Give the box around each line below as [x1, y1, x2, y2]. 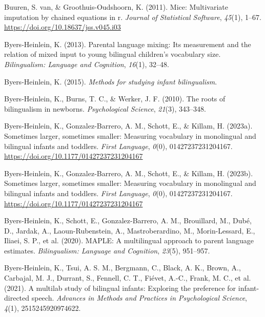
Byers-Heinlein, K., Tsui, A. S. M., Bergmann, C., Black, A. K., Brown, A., [4, 262, 241, 273]
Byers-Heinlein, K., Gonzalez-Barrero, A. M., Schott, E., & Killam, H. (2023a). [4, 120, 253, 131]
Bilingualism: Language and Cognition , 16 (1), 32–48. [4, 58, 169, 69]
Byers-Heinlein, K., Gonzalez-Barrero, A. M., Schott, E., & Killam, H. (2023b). [4, 167, 253, 178]
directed [4, 292, 30, 303]
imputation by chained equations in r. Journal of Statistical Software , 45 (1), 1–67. [4, 11, 261, 22]
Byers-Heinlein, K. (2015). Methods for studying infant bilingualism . [4, 76, 217, 87]
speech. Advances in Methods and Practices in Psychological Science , [31, 292, 248, 303]
